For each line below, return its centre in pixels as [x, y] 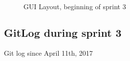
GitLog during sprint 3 [63, 32]
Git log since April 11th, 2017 [48, 53]
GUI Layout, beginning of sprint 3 [75, 6]
